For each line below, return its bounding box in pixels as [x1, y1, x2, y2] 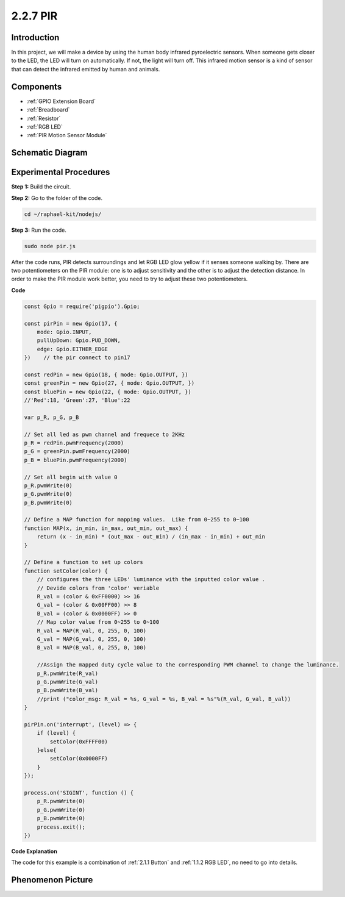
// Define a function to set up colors [24, 559, 143, 566]
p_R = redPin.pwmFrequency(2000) [24, 439, 124, 446]
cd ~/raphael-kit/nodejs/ [24, 210, 102, 218]
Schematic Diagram [11, 148, 88, 158]
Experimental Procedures [11, 167, 110, 177]
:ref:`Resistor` [26, 115, 61, 122]
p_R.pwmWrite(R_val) [37, 670, 99, 677]
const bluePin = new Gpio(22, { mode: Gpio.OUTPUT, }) [24, 388, 191, 395]
